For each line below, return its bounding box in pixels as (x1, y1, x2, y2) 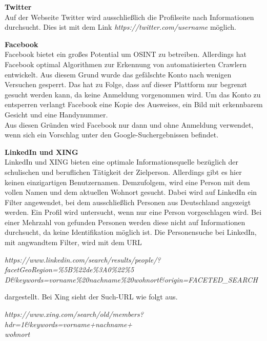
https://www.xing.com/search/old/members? (5, 309, 143, 319)
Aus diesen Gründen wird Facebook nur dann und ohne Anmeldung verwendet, (5, 119, 254, 130)
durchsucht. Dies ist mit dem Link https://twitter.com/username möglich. (5, 22, 236, 32)
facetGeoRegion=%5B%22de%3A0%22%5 (5, 264, 134, 275)
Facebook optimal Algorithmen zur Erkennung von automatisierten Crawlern (5, 58, 247, 69)
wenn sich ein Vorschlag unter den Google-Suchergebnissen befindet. (5, 129, 219, 140)
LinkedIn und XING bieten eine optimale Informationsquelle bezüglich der (5, 156, 238, 167)
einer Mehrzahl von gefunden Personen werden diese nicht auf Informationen (5, 216, 245, 227)
